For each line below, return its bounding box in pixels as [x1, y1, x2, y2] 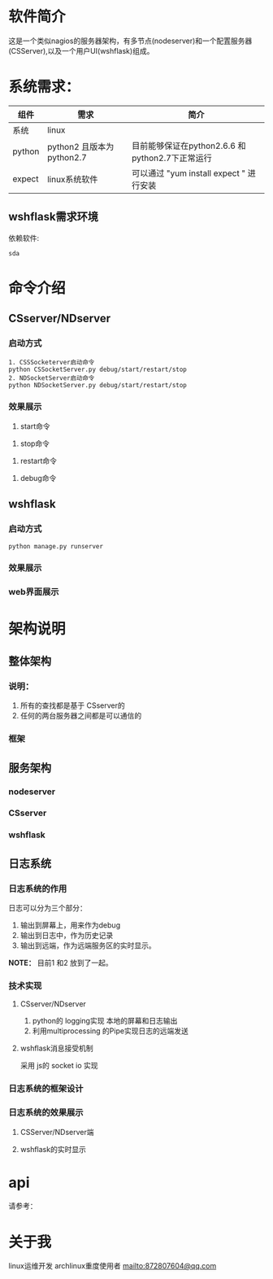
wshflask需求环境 [8, 210, 99, 224]
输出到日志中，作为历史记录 [19, 931, 114, 941]
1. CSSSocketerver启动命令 [8, 358, 95, 366]
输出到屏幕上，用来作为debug [19, 920, 120, 930]
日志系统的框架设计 [8, 1083, 84, 1094]
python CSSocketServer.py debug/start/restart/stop [8, 365, 187, 373]
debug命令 [19, 473, 57, 482]
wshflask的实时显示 [19, 1144, 87, 1154]
